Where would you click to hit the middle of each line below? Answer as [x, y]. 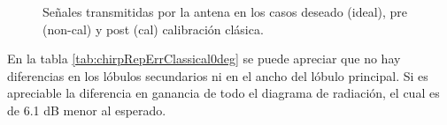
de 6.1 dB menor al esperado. [87, 110]
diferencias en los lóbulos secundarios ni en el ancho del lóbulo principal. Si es [218, 75]
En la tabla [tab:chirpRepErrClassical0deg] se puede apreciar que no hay [204, 59]
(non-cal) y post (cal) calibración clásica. [153, 29]
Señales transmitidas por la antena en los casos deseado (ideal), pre [225, 11]
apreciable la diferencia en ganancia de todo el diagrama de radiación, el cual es [223, 93]
